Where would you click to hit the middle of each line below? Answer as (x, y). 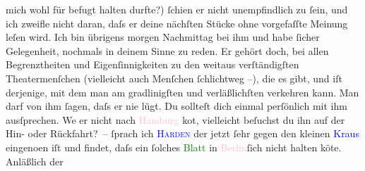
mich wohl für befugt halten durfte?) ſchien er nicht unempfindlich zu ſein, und (177, 9)
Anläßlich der (35, 161)
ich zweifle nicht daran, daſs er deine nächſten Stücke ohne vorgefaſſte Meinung (177, 23)
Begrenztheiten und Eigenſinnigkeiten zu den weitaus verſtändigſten (152, 64)
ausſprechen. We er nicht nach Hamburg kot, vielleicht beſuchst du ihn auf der (175, 119)
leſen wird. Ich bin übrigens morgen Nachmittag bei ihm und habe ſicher (163, 37)
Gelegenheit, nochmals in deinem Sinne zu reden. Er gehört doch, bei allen (167, 50)
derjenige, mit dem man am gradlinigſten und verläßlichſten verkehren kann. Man (182, 92)
